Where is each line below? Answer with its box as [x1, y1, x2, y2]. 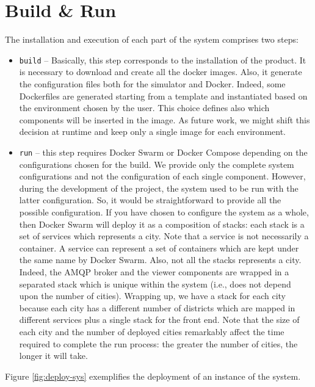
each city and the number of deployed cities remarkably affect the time [19, 325, 284, 338]
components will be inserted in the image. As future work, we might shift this [19, 113, 310, 126]
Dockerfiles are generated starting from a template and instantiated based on [19, 89, 308, 102]
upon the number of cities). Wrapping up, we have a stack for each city [19, 289, 286, 302]
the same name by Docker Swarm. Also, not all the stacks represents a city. [19, 253, 302, 266]
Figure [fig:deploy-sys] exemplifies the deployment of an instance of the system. [5, 369, 301, 382]
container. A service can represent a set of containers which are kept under [19, 241, 299, 254]
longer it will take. [19, 349, 88, 362]
